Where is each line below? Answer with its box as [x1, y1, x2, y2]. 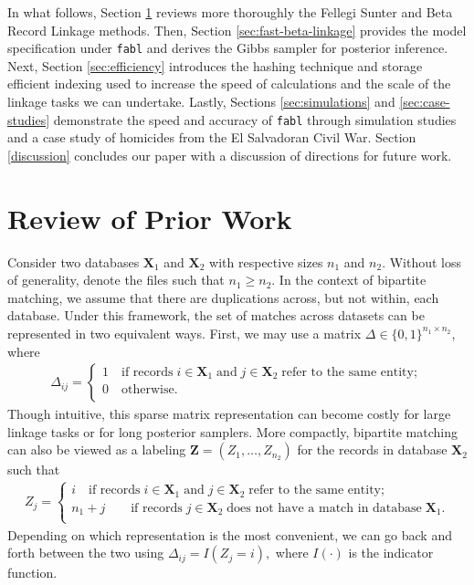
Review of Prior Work [7, 199, 292, 236]
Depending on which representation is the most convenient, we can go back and [7, 525, 452, 544]
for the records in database [297, 440, 448, 459]
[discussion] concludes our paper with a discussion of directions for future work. [7, 145, 452, 164]
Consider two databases [7, 252, 140, 271]
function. [7, 563, 58, 582]
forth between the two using [7, 543, 164, 562]
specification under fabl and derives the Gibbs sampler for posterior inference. [7, 38, 448, 57]
